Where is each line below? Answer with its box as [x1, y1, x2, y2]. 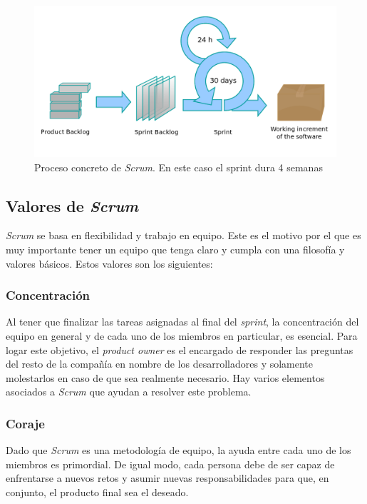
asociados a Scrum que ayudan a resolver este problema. [6, 384, 252, 399]
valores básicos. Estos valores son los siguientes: [6, 256, 213, 271]
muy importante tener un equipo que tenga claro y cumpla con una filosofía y [6, 241, 345, 256]
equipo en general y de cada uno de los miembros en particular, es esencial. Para [6, 328, 358, 343]
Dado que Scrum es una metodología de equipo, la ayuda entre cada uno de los [6, 443, 351, 458]
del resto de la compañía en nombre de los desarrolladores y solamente [6, 356, 314, 371]
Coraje [6, 414, 45, 432]
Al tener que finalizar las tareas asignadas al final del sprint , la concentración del [6, 314, 359, 329]
